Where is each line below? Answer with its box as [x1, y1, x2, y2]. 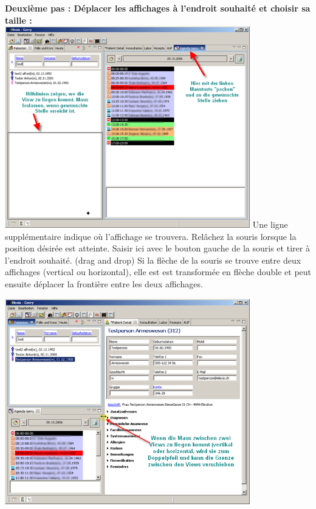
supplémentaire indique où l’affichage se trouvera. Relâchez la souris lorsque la [5, 230, 297, 242]
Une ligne [252, 218, 288, 231]
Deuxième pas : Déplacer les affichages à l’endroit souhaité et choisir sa [5, 2, 311, 14]
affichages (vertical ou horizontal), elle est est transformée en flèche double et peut [5, 265, 312, 278]
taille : [5, 13, 32, 26]
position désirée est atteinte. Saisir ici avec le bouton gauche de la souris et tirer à [5, 242, 310, 254]
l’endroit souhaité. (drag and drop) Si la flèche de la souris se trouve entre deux [5, 253, 301, 266]
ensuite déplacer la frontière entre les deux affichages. [5, 278, 203, 290]
